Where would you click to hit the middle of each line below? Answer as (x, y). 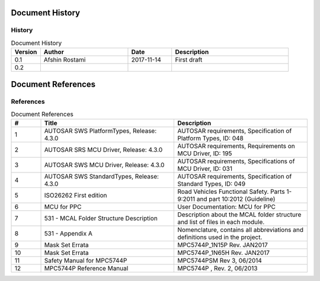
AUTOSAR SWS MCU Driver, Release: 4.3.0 (104, 165)
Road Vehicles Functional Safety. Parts (231, 191)
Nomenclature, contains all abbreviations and (241, 230)
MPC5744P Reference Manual (86, 269)
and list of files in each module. (221, 222)
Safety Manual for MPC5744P (86, 261)
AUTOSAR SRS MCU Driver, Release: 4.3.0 (103, 150)
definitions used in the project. (220, 237)
